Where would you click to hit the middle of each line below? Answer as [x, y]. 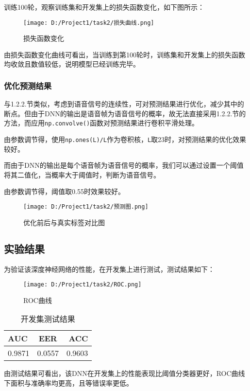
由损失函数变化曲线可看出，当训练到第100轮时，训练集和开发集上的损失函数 [125, 54]
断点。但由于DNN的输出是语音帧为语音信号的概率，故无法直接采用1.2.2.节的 [125, 113]
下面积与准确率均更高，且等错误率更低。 [68, 383]
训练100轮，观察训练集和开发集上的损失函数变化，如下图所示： [104, 7]
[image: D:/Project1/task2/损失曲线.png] [89, 23]
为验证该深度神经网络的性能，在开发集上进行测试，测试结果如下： [109, 269]
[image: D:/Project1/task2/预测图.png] [86, 207]
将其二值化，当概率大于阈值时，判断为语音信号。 [82, 174]
